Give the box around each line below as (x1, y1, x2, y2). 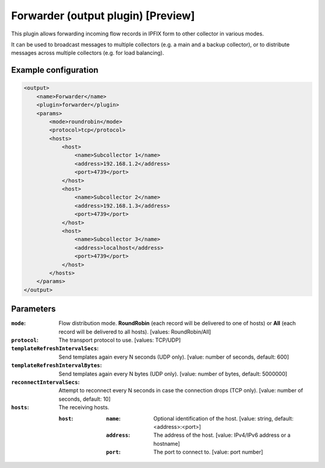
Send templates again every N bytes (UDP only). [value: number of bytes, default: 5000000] (58, 370, 288, 377)
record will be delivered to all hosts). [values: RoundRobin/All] (58, 328, 211, 335)
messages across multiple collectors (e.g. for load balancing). (11, 49, 164, 56)
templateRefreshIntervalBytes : (11, 362, 102, 369)
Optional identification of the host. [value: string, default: (153, 415, 294, 422)
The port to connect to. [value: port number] (153, 448, 264, 456)
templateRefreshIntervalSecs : (11, 345, 99, 352)
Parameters (11, 304, 56, 314)
